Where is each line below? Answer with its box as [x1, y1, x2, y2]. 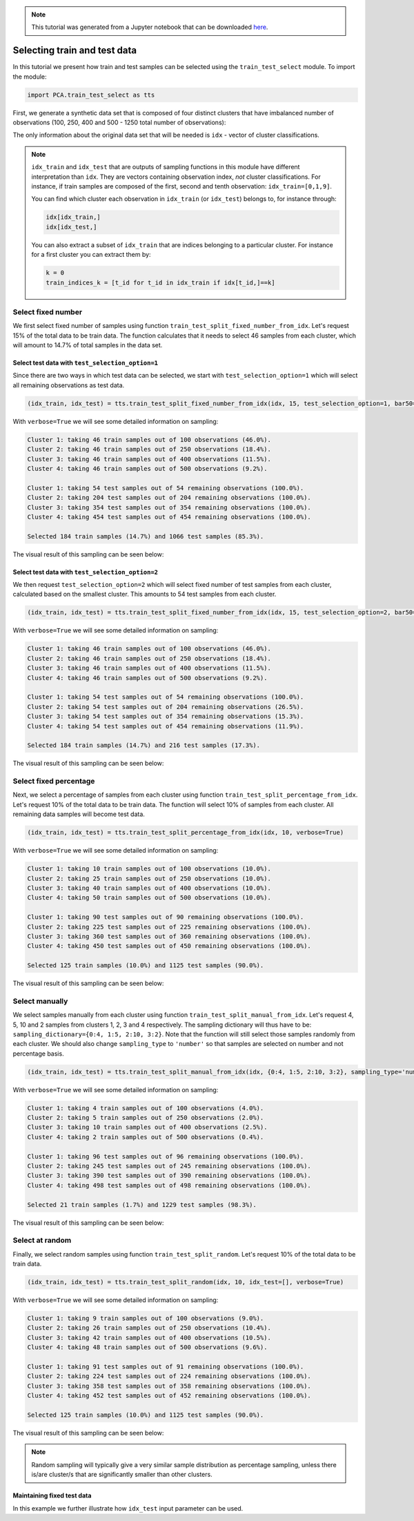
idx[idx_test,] [46, 223, 97, 231]
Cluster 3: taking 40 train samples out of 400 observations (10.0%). [27, 884, 272, 892]
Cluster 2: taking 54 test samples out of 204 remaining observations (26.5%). [27, 703, 304, 710]
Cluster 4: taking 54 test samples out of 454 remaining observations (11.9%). [27, 722, 304, 730]
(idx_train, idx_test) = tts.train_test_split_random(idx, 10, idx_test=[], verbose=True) [27, 1278, 344, 1286]
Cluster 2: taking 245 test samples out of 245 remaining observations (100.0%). [27, 1162, 312, 1170]
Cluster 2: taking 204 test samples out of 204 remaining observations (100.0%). [27, 494, 312, 502]
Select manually [12, 996, 68, 1006]
